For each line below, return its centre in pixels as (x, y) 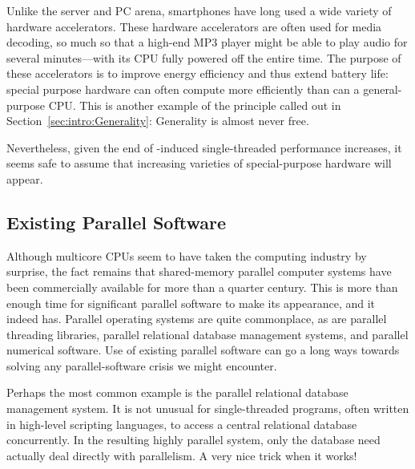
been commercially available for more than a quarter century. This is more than (202, 287)
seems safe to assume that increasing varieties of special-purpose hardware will (199, 163)
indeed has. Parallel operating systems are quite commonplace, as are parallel (197, 319)
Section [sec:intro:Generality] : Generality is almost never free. (158, 121)
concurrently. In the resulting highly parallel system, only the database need (193, 440)
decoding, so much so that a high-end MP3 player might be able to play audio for (207, 42)
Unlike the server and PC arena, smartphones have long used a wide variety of (199, 10)
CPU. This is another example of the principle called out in (195, 105)
